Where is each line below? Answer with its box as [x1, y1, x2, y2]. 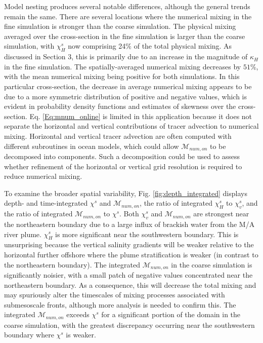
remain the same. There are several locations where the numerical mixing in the [4, 11, 252, 21]
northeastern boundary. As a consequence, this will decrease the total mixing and [4, 279, 256, 290]
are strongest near [193, 208, 249, 219]
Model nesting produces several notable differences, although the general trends [4, 1, 250, 11]
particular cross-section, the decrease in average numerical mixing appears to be [4, 81, 252, 91]
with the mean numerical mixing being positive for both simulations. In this [4, 71, 240, 82]
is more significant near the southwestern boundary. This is [55, 228, 239, 239]
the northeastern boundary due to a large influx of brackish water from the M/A [4, 218, 255, 229]
